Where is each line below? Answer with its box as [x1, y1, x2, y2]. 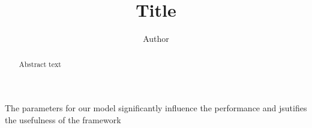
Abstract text [19, 59, 61, 69]
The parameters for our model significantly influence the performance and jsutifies [5, 102, 307, 114]
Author [143, 32, 169, 45]
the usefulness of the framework [5, 113, 121, 126]
